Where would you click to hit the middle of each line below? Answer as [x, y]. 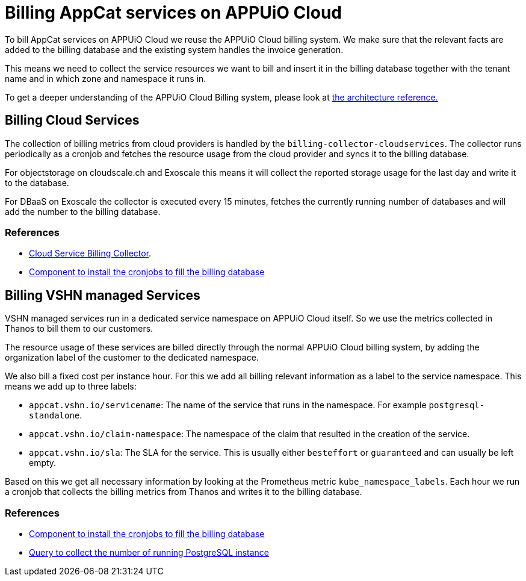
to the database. [37, 182]
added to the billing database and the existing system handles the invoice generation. [174, 49]
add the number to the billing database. [83, 211]
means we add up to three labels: [71, 387]
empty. [43, 463]
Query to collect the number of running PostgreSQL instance [149, 552]
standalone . [56, 415]
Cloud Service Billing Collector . [90, 253]
